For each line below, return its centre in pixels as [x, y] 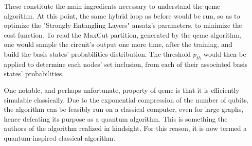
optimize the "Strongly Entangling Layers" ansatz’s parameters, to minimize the [123, 25]
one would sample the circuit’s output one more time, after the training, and [118, 44]
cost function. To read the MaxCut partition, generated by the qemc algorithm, [123, 34]
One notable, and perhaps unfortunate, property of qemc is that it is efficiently [122, 90]
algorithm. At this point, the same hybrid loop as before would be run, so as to [122, 15]
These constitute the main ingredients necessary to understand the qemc [112, 6]
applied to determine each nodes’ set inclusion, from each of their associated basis [126, 64]
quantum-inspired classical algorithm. [60, 137]
